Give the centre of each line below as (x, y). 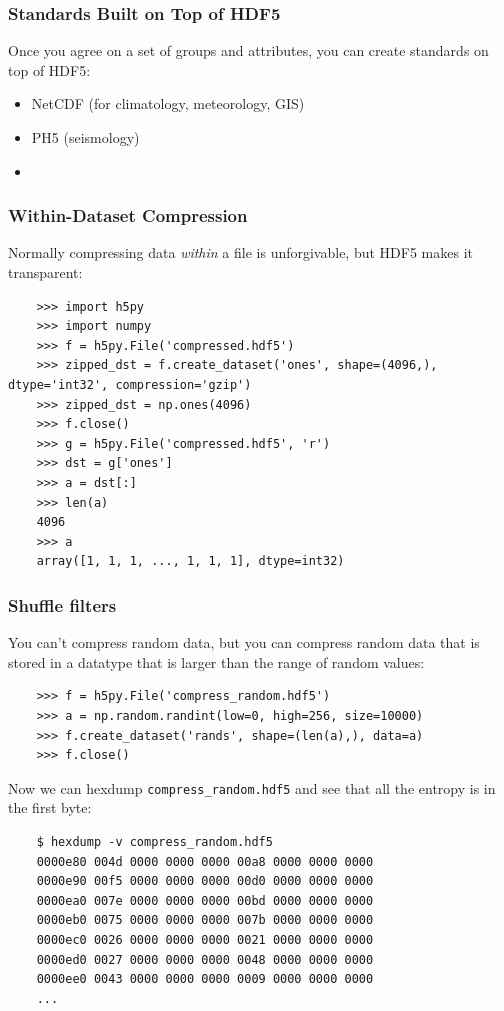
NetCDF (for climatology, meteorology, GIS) (168, 103)
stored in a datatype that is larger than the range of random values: (216, 661)
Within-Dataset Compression (128, 215)
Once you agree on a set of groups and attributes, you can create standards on (248, 50)
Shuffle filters (62, 604)
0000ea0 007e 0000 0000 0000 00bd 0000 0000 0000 (205, 900)
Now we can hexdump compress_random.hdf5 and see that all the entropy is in (252, 787)
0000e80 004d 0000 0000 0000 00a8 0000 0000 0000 (205, 861)
